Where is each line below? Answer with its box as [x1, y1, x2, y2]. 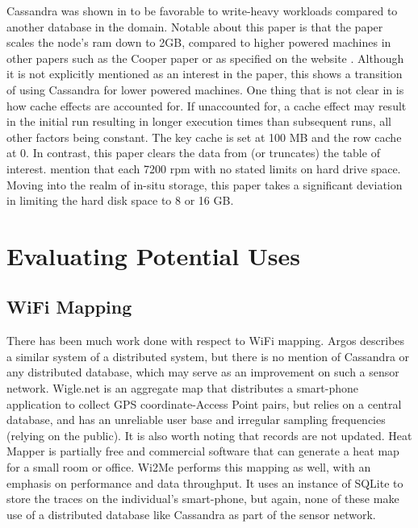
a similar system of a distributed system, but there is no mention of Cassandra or [6, 347, 410, 364]
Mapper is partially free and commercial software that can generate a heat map [6, 443, 399, 459]
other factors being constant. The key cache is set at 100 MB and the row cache [6, 128, 402, 145]
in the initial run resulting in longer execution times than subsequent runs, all [6, 113, 391, 130]
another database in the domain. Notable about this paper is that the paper [6, 18, 383, 35]
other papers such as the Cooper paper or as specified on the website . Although [6, 49, 404, 66]
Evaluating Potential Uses [6, 239, 300, 272]
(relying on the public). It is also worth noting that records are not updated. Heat [6, 426, 412, 443]
